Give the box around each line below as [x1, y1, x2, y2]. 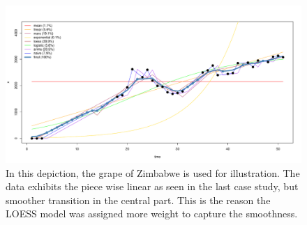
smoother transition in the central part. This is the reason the [6, 192, 271, 207]
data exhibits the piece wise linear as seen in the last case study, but [6, 179, 299, 194]
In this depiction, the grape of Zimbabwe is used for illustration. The [6, 165, 300, 180]
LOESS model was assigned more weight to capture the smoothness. [6, 206, 298, 221]
